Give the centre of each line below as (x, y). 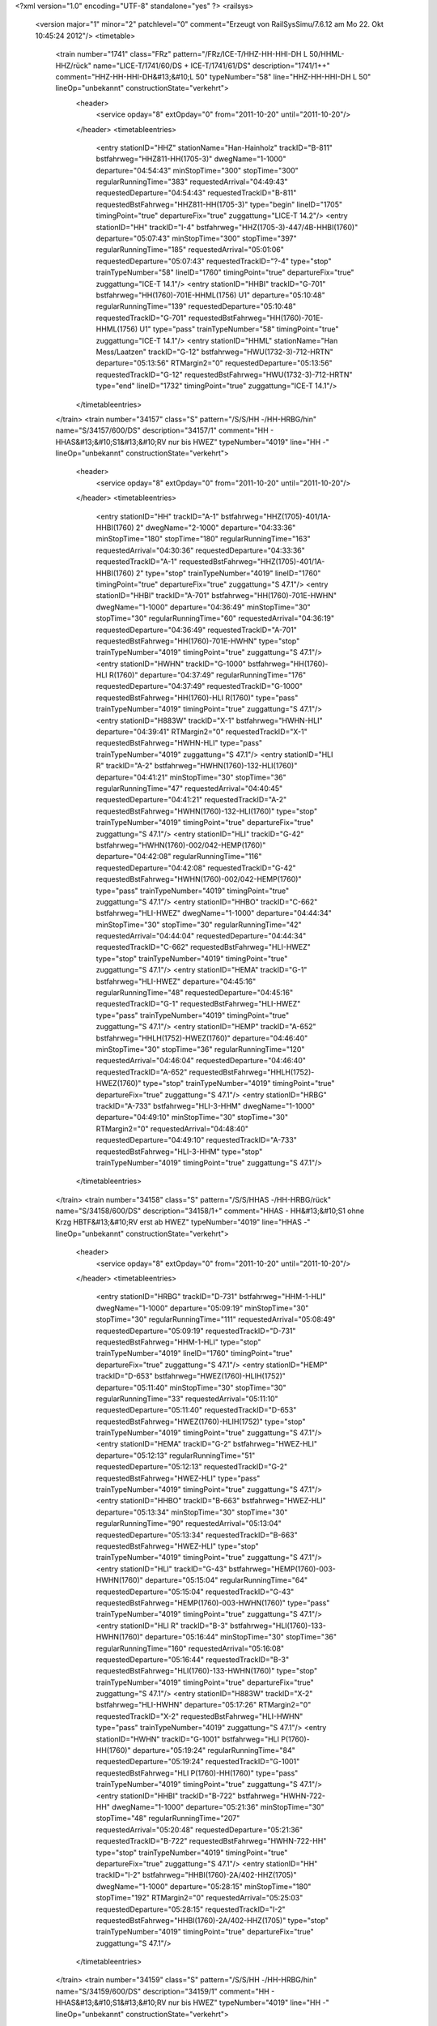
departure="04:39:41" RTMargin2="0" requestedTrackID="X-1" (202, 732)
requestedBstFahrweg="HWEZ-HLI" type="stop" (177, 1546)
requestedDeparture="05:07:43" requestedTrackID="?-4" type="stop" (214, 261)
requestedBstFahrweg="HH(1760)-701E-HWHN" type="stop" (198, 641)
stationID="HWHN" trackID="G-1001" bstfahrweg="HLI (187, 1739)
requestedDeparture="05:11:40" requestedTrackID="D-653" (196, 1410)
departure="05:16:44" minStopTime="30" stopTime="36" (241, 1637)
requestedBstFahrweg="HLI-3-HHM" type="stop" (179, 1152)
